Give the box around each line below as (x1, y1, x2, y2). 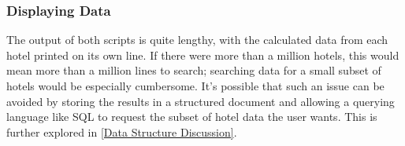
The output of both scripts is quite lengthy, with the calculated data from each (6, 31, 388, 48)
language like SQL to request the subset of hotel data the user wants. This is (6, 108, 377, 125)
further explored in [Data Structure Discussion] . (6, 123, 237, 140)
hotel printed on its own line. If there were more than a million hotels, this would (6, 46, 399, 63)
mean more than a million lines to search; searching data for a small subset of (6, 62, 381, 78)
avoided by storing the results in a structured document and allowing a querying (6, 93, 395, 109)
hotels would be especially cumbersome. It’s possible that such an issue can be (6, 78, 385, 93)
